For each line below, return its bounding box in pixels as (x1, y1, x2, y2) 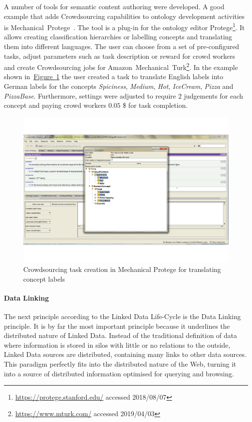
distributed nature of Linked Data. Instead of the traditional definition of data (4, 330, 237, 340)
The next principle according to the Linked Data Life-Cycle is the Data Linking (4, 311, 241, 321)
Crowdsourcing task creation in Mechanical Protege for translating (23, 264, 221, 274)
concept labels (23, 273, 65, 284)
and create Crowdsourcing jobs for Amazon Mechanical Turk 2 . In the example (4, 61, 238, 72)
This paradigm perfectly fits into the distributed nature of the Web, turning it (4, 359, 236, 369)
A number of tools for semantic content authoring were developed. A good (4, 1, 224, 11)
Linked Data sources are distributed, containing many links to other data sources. (4, 349, 247, 359)
